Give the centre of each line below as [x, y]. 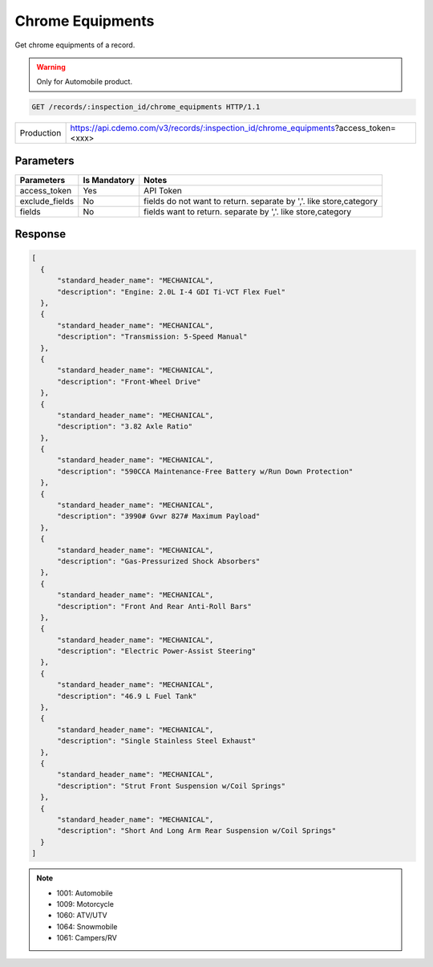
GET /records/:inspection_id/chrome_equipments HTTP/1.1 [146, 107]
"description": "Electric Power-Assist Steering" [157, 651]
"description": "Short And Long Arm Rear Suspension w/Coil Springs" [197, 831]
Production [40, 133]
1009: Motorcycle [85, 904]
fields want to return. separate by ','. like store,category [247, 211]
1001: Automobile [85, 893]
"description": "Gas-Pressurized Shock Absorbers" [159, 561]
